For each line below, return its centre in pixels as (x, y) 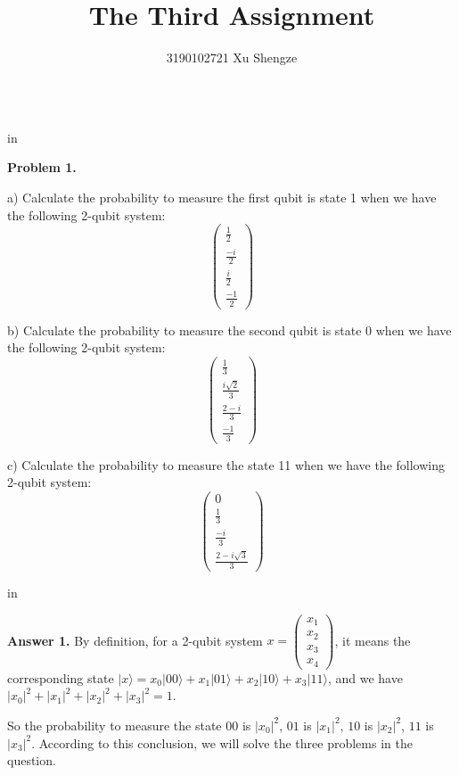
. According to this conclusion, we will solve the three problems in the (222, 742)
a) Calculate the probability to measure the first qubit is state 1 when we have (222, 197)
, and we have (365, 677)
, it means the (373, 640)
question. (32, 760)
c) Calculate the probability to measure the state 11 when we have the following (226, 464)
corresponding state (61, 677)
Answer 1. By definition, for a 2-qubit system (135, 640)
